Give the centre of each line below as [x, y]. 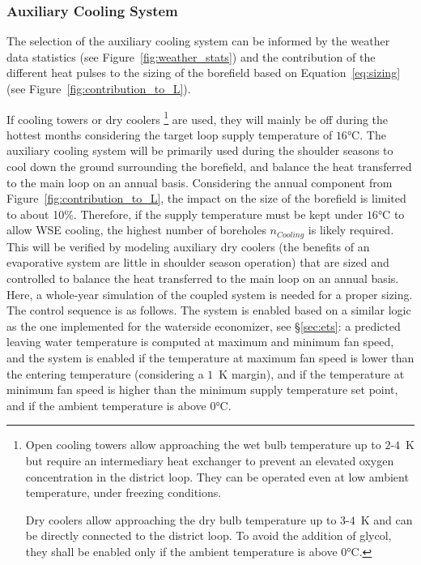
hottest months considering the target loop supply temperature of [170, 134]
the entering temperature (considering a [105, 373]
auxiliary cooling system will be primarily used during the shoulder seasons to [200, 150]
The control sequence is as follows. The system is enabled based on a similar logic [209, 310]
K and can [387, 519]
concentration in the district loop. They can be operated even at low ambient [217, 476]
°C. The [366, 134]
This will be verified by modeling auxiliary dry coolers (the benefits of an [188, 246]
